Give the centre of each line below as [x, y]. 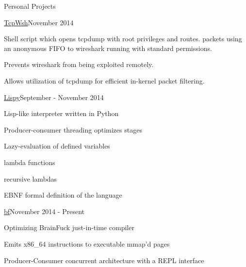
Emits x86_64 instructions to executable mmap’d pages [87, 243]
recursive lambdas [31, 178]
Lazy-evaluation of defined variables [57, 146]
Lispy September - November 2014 [54, 97]
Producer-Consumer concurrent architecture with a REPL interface [104, 260]
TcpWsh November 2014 [39, 22]
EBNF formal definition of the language [63, 195]
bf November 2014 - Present [44, 211]
